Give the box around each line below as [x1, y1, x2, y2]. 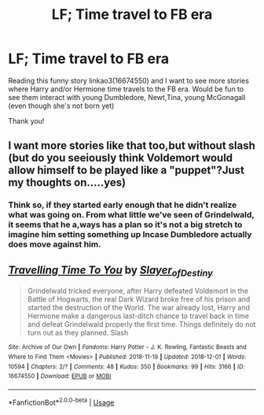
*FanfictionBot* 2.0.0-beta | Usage [8, 396, 115, 407]
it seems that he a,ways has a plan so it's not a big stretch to [8, 219, 243, 230]
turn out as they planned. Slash [27, 328, 129, 338]
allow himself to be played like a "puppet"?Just [8, 164, 245, 177]
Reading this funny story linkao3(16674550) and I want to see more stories [8, 76, 250, 85]
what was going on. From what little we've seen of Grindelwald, [8, 209, 255, 220]
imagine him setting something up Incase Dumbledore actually [8, 229, 252, 240]
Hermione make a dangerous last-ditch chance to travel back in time [27, 311, 250, 321]
